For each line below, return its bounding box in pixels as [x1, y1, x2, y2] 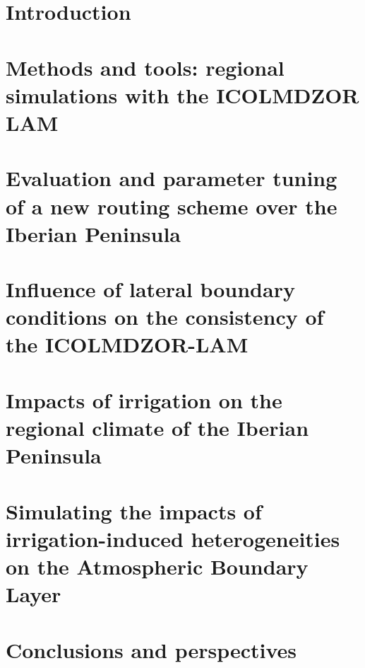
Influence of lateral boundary [6, 275, 295, 304]
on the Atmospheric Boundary [6, 551, 309, 580]
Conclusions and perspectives [6, 635, 297, 664]
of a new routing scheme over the [6, 191, 337, 220]
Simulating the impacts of [6, 496, 262, 525]
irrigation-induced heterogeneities [6, 524, 340, 553]
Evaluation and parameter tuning [6, 163, 337, 192]
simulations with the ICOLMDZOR [6, 80, 359, 109]
